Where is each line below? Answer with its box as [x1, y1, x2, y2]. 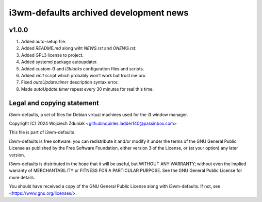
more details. [9, 174, 35, 180]
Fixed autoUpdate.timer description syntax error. [21, 79, 119, 85]
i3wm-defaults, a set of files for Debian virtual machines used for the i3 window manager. [9, 112, 188, 118]
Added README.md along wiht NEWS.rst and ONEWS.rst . [21, 45, 137, 51]
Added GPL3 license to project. [21, 52, 84, 58]
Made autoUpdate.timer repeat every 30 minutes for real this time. [21, 86, 154, 92]
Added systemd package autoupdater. [21, 59, 98, 65]
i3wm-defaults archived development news [9, 7, 189, 18]
